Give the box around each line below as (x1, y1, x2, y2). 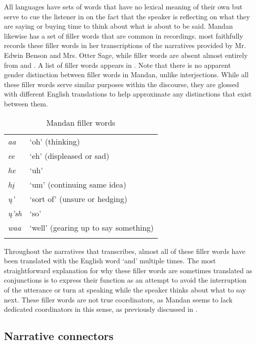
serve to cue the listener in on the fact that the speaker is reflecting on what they (4, 11, 250, 21)
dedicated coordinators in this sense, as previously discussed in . (4, 304, 198, 314)
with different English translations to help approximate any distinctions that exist (4, 89, 252, 99)
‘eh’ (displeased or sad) (30, 149, 110, 161)
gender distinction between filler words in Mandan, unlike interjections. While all (4, 69, 249, 80)
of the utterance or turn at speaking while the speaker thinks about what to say (4, 284, 246, 295)
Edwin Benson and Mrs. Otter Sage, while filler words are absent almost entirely (4, 49, 248, 60)
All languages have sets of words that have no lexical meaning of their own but (4, 1, 243, 11)
